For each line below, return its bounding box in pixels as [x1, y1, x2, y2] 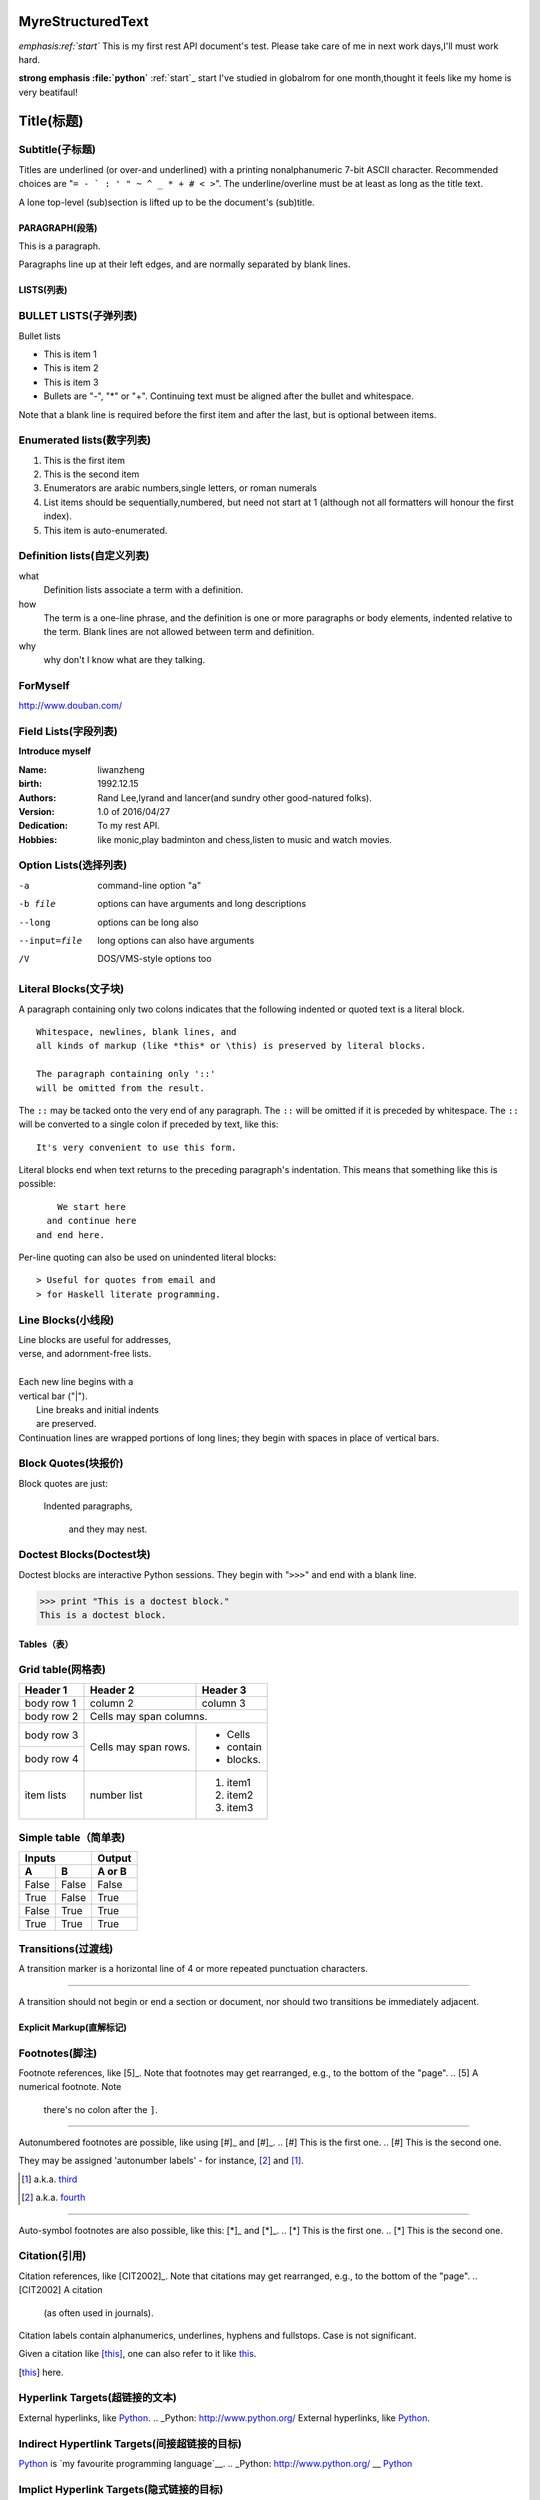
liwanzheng [97, 763, 145, 775]
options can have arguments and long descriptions [97, 898, 307, 910]
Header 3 [201, 1683, 247, 1697]
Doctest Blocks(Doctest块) [18, 1548, 151, 1562]
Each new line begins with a [18, 1376, 134, 1388]
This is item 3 [43, 376, 99, 388]
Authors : [18, 791, 57, 804]
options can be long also [97, 916, 199, 928]
